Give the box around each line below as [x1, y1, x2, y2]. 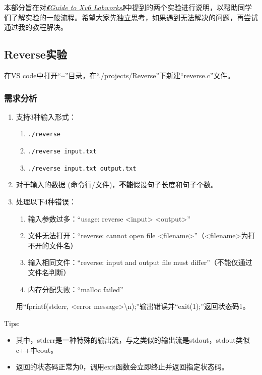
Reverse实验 [4, 46, 67, 62]
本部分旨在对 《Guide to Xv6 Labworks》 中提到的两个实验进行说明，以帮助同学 [4, 2, 252, 12]
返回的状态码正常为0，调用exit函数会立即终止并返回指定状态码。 [16, 361, 229, 372]
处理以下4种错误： [16, 196, 76, 206]
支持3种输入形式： [16, 111, 76, 122]
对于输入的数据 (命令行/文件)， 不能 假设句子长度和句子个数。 [16, 179, 218, 190]
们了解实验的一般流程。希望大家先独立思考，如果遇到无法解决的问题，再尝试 [4, 12, 258, 22]
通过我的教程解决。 [4, 22, 68, 32]
